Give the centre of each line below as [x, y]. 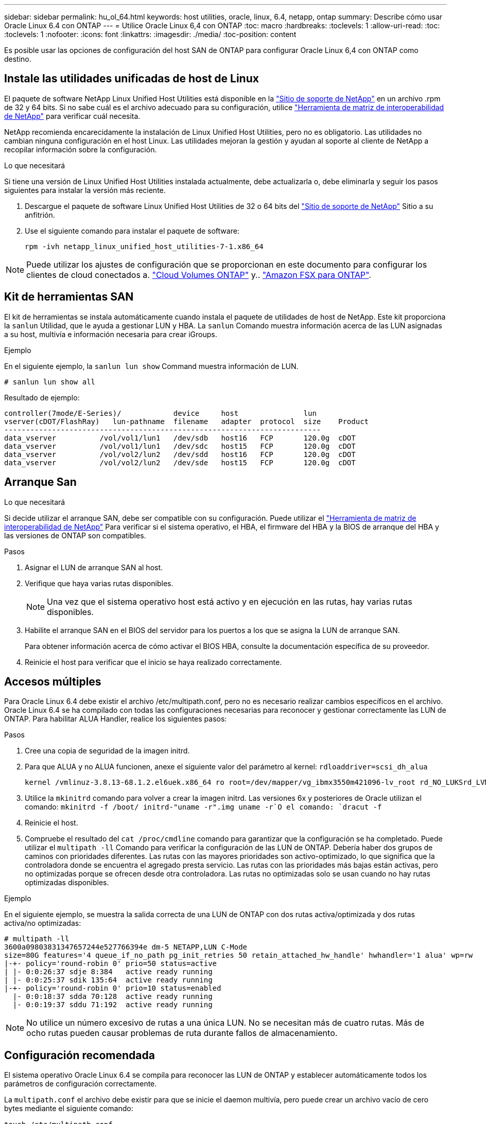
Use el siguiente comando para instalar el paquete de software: [132, 231]
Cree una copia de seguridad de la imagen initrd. [107, 751]
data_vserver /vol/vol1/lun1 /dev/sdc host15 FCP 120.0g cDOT [180, 446]
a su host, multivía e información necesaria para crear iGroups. [111, 334]
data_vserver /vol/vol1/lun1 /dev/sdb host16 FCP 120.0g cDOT [180, 438]
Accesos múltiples [53, 681]
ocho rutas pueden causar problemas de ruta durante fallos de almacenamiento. [182, 1033]
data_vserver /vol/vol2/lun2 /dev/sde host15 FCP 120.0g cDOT [180, 462]
